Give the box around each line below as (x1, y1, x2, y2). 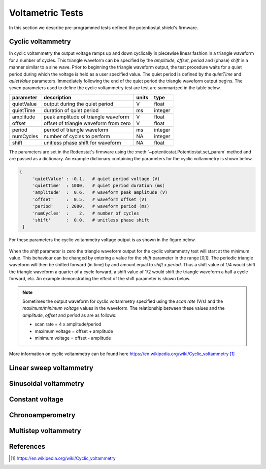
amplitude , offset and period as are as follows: (22, 312, 117, 318)
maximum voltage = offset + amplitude (34, 328, 113, 334)
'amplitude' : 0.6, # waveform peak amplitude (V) (32, 190, 168, 195)
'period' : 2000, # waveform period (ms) (32, 204, 150, 209)
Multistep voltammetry (9, 427, 81, 435)
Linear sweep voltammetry (9, 364, 94, 372)
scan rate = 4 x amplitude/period (34, 321, 101, 327)
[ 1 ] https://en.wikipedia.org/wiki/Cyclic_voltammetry (10, 455, 116, 461)
